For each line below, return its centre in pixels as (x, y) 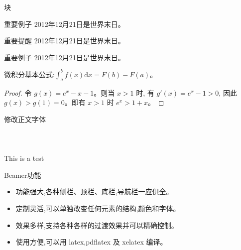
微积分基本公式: (29, 74)
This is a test (24, 158)
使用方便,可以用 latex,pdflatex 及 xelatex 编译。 (91, 242)
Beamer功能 (23, 175)
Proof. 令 (18, 92)
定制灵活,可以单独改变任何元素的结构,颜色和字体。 (98, 208)
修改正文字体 (25, 119)
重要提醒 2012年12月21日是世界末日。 (64, 41)
